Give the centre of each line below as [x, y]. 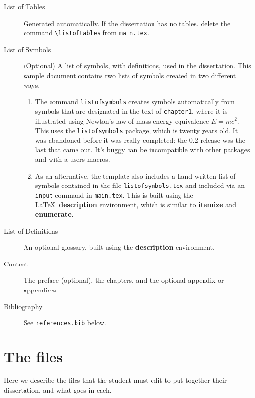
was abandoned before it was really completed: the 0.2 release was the [140, 140]
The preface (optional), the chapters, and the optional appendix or [124, 280]
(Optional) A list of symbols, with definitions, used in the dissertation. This [137, 66]
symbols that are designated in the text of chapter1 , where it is [131, 111]
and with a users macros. [73, 159]
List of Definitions [31, 230]
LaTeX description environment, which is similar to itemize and [136, 204]
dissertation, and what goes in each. [58, 389]
